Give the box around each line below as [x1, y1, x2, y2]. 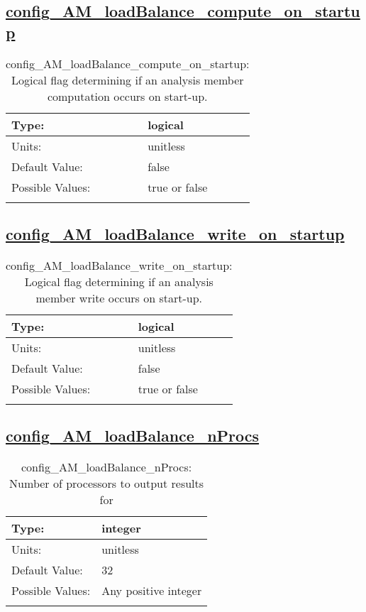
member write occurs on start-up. [35, 289, 203, 306]
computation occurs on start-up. [47, 87, 208, 104]
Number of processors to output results [9, 475, 204, 491]
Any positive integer [101, 582, 202, 599]
